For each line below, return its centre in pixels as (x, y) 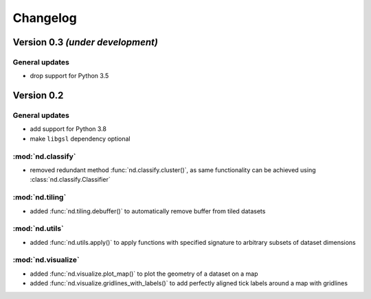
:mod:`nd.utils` (38, 228)
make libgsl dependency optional (80, 139)
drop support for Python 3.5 (69, 76)
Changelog (45, 18)
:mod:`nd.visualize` (46, 260)
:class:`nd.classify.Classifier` (70, 180)
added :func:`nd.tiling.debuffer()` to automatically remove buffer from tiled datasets (148, 211)
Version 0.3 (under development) (85, 42)
